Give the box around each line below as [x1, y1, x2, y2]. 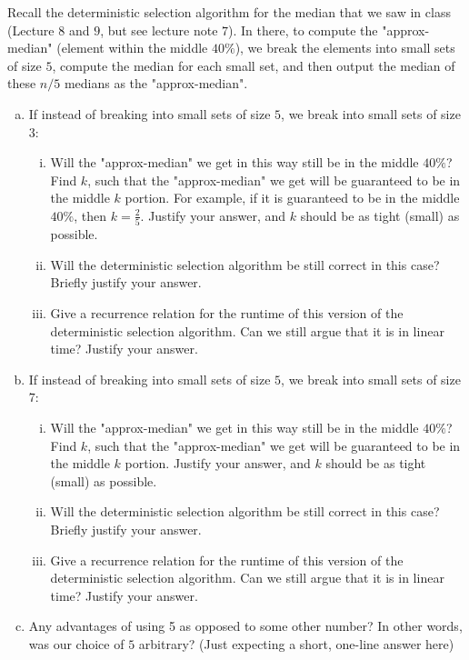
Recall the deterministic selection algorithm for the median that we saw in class [7, 3, 451, 21]
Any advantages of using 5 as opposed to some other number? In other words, [28, 616, 463, 635]
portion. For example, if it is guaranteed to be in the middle [125, 188, 460, 207]
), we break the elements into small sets [234, 38, 455, 57]
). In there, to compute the [228, 20, 378, 39]
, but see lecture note [100, 20, 218, 39]
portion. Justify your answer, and [125, 454, 311, 473]
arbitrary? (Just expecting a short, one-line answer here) [138, 634, 454, 653]
